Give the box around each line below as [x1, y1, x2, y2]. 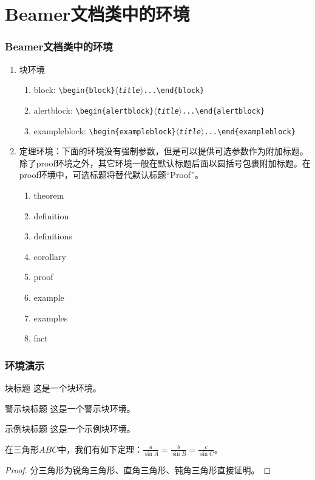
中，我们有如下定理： [58, 442, 143, 455]
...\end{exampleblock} [204, 127, 296, 136]
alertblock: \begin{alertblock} [33, 103, 154, 116]
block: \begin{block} [33, 83, 115, 96]
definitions [33, 230, 72, 242]
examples [33, 311, 68, 324]
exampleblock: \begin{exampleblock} [33, 124, 176, 137]
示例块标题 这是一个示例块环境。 [5, 422, 135, 435]
